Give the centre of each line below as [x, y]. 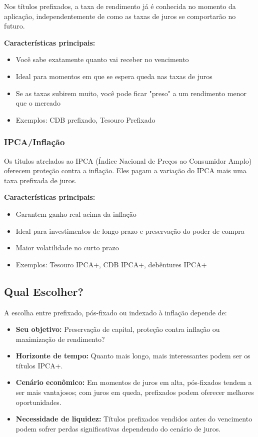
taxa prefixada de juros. [40, 180]
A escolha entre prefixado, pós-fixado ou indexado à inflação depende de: [115, 312]
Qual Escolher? [44, 291]
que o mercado [38, 103]
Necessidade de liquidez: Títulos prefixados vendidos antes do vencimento [134, 419]
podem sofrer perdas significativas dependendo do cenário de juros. [118, 428]
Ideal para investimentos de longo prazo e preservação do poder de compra [130, 231]
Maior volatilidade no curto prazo [67, 248]
